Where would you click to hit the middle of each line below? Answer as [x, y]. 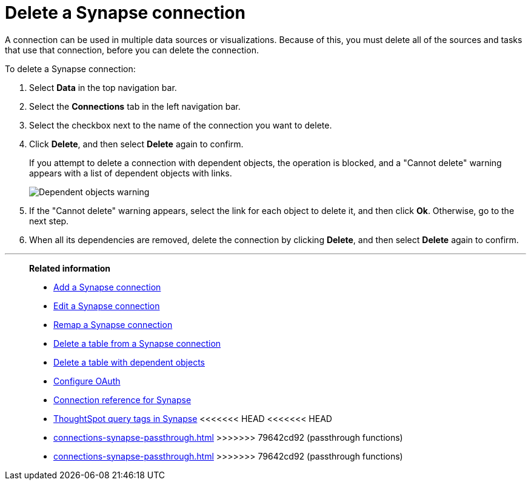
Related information [70, 268]
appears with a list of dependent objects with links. [131, 173]
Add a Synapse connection [107, 287]
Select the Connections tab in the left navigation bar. [135, 106]
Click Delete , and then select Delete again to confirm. [136, 144]
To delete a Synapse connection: [70, 69]
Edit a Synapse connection [107, 306]
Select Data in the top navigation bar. [103, 87]
